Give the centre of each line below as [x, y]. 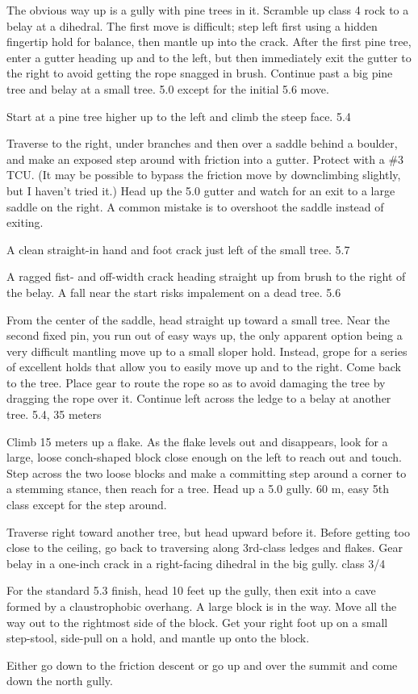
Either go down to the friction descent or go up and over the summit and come [202, 665]
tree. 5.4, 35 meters [54, 414]
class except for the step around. [87, 505]
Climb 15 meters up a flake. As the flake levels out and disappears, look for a [197, 441]
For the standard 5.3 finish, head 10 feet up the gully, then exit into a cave [191, 590]
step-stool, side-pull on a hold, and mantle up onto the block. [158, 638]
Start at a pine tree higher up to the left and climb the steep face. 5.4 [179, 116]
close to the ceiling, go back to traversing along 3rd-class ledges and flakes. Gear [205, 548]
